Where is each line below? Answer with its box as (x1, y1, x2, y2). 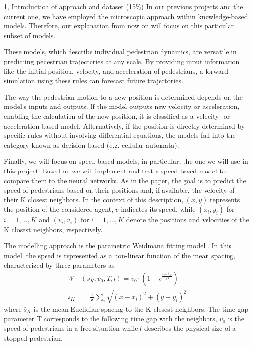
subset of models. (4, 30, 56, 40)
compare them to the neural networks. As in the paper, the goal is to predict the (4, 175, 246, 185)
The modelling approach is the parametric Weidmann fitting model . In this (4, 240, 231, 251)
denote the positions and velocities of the (126, 215, 249, 225)
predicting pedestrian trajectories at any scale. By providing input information (4, 56, 240, 66)
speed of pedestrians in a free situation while (4, 323, 138, 333)
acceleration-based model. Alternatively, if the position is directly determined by (4, 120, 245, 130)
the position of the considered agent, (4, 204, 114, 214)
